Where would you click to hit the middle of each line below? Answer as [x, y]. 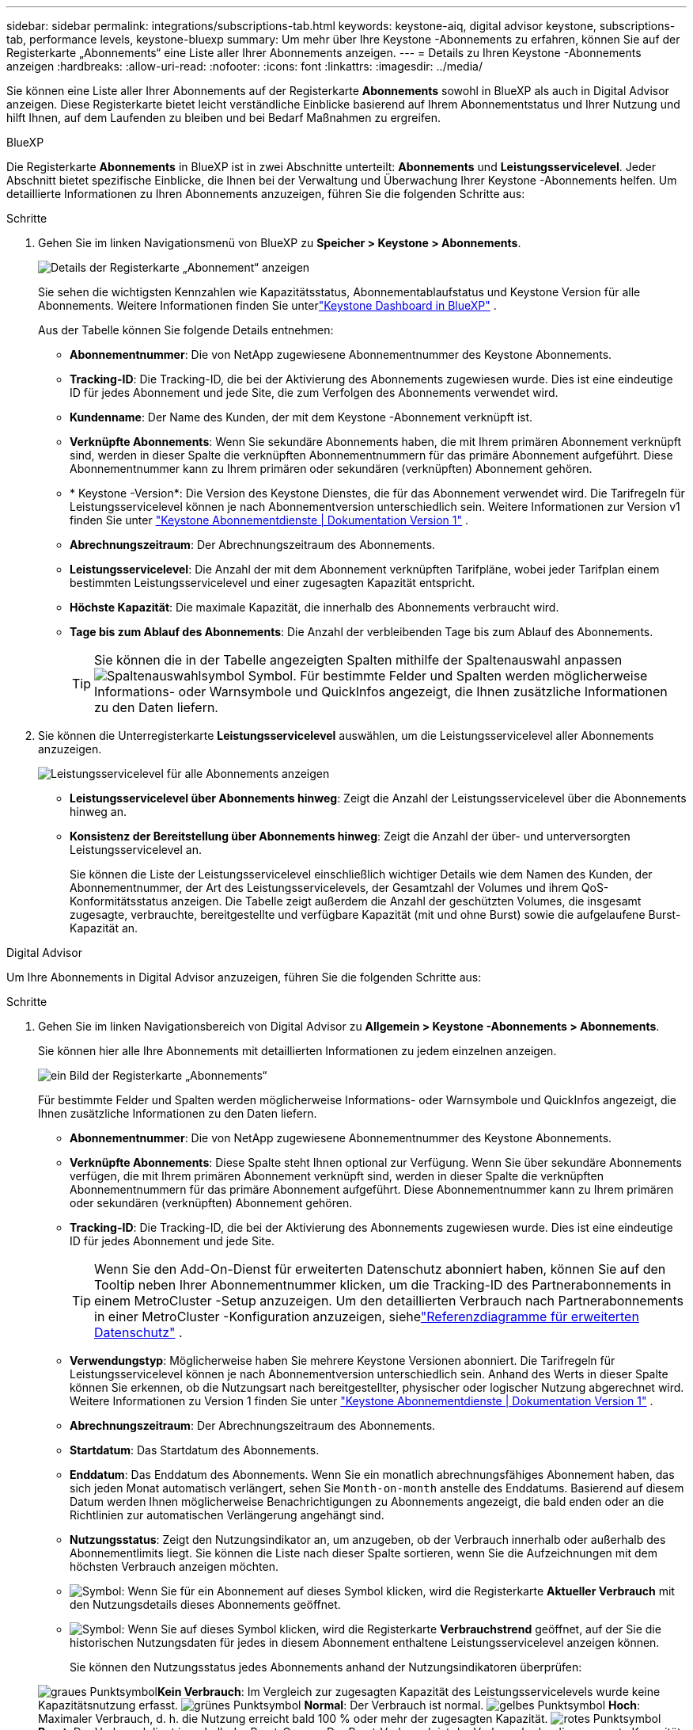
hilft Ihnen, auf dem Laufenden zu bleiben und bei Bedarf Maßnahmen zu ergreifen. [224, 118]
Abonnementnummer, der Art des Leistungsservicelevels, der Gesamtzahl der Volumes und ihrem [324, 888]
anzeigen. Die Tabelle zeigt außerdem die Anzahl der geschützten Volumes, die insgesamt [406, 901]
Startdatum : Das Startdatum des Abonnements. [195, 1450]
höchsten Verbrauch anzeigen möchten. [174, 1566]
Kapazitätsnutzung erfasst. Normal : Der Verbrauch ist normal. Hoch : [339, 1705]
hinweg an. [98, 812]
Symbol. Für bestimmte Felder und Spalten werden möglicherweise [448, 676]
